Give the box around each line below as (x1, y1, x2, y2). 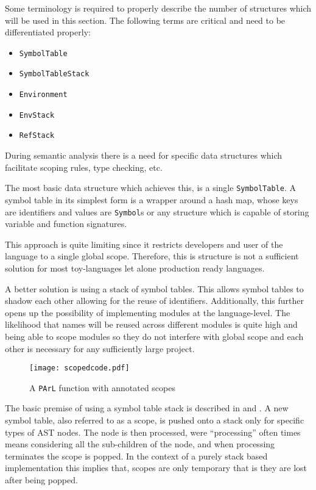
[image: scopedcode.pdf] (29, 364, 130, 373)
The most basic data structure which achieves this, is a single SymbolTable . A (5, 181, 296, 194)
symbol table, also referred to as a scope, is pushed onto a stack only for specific (5, 414, 304, 426)
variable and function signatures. (5, 217, 127, 230)
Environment (19, 90, 68, 99)
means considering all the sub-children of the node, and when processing (5, 438, 275, 450)
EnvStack (19, 110, 55, 120)
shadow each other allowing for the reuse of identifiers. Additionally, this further (5, 294, 304, 307)
